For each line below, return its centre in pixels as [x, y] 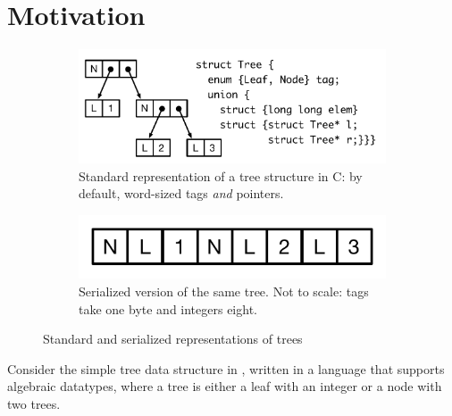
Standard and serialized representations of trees [173, 339]
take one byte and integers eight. [168, 308]
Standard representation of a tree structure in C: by [221, 175]
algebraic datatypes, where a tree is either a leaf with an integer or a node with [225, 386]
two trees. [34, 403]
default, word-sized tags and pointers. [181, 193]
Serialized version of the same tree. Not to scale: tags [224, 291]
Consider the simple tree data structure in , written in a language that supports [226, 368]
